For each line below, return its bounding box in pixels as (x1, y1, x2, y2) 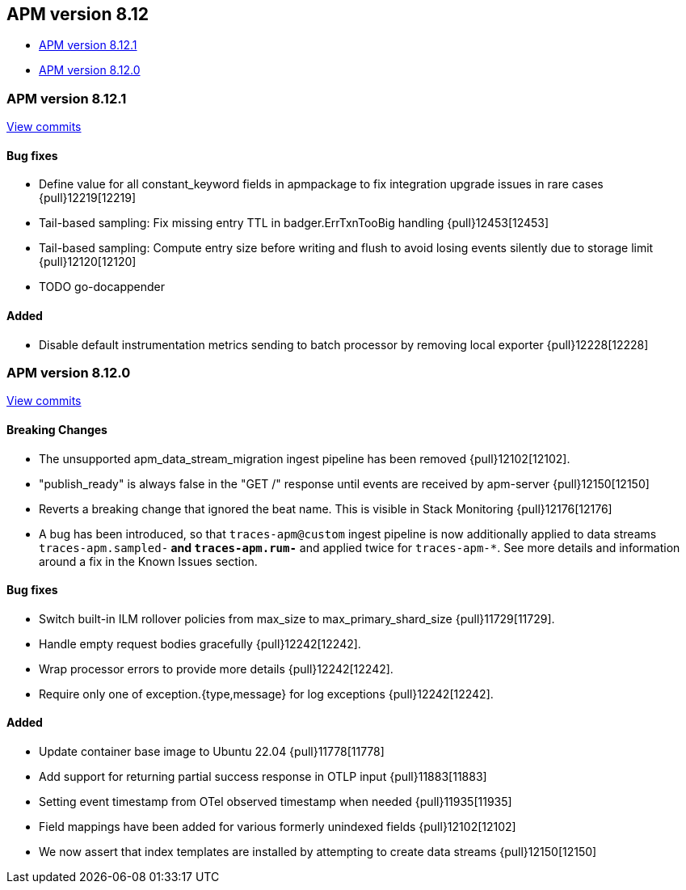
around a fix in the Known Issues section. (39, 554, 258, 568)
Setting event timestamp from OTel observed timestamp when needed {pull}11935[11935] (39, 795, 512, 809)
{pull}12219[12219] (39, 191, 137, 205)
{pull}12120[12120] (39, 255, 137, 269)
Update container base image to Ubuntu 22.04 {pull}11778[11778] (39, 744, 385, 759)
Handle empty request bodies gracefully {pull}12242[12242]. (39, 636, 361, 651)
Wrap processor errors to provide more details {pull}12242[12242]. (39, 661, 394, 676)
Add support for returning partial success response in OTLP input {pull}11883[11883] (39, 770, 487, 784)
